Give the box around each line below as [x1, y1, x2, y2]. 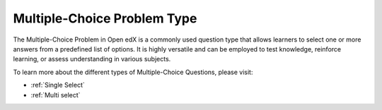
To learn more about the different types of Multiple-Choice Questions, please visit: [13, 68, 253, 76]
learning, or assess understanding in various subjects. [13, 55, 171, 63]
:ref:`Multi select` [30, 90, 81, 99]
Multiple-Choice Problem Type [13, 11, 197, 26]
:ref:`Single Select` [30, 81, 85, 90]
